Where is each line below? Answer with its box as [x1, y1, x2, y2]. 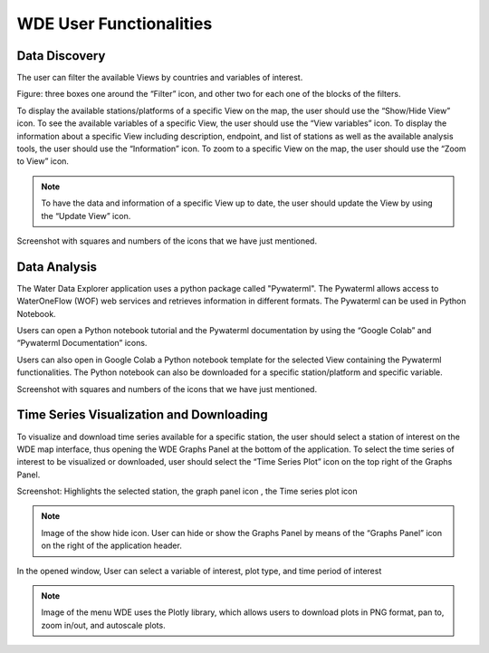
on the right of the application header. [41, 540, 183, 552]
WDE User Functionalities [16, 14, 213, 34]
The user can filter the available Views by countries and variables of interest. [16, 72, 303, 83]
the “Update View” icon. [41, 210, 131, 221]
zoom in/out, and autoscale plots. [41, 619, 167, 630]
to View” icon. [16, 156, 70, 167]
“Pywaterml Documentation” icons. [16, 338, 148, 349]
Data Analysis [16, 259, 98, 274]
